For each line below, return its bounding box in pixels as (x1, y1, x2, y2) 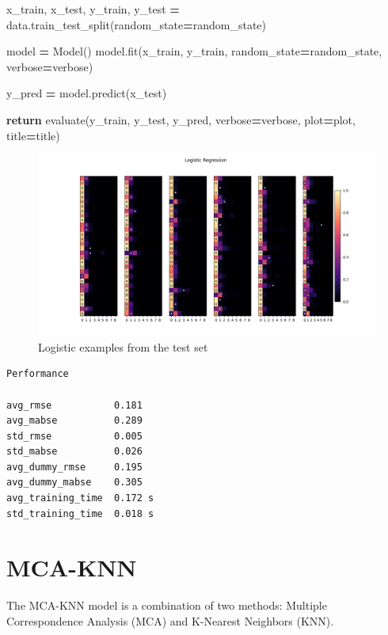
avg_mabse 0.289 (6, 415, 143, 427)
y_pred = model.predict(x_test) (6, 85, 167, 101)
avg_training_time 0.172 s (6, 492, 154, 504)
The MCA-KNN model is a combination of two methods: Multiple (6, 597, 327, 614)
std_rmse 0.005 (6, 430, 143, 442)
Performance (6, 368, 69, 380)
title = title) (6, 127, 60, 143)
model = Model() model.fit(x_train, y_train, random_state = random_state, (6, 43, 382, 59)
